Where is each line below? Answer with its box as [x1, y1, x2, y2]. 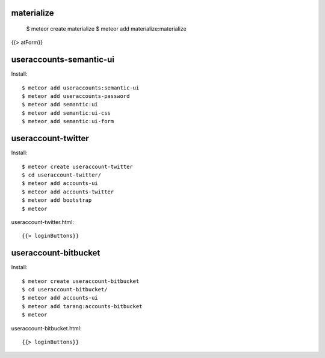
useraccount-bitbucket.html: [11, 324, 82, 332]
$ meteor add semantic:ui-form [22, 118, 114, 125]
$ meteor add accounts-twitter [22, 188, 114, 195]
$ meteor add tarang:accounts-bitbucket [22, 303, 143, 309]
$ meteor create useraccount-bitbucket [22, 278, 140, 285]
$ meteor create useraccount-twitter [22, 163, 134, 170]
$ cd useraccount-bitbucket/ [22, 286, 108, 293]
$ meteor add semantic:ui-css [22, 109, 111, 117]
